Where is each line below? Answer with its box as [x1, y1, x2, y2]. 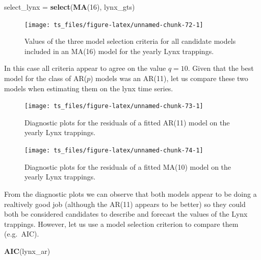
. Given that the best [188, 63, 254, 73]
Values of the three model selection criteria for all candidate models [24, 36, 236, 46]
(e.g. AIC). [4, 228, 39, 239]
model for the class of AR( [4, 73, 87, 84]
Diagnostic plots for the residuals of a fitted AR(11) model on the [24, 117, 230, 127]
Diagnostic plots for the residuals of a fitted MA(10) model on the [24, 161, 231, 172]
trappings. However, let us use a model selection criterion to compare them [4, 218, 239, 229]
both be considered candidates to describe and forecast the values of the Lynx [4, 209, 248, 219]
